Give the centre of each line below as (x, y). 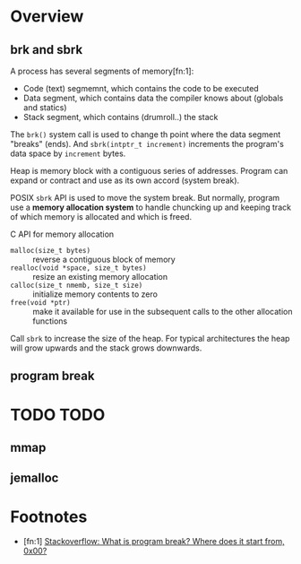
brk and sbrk (47, 50)
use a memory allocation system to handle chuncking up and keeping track (151, 207)
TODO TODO (58, 415)
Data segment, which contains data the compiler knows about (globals (153, 98)
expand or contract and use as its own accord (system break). (125, 180)
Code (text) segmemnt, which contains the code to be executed (141, 88)
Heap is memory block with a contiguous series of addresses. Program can (149, 171)
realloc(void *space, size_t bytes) (78, 268)
